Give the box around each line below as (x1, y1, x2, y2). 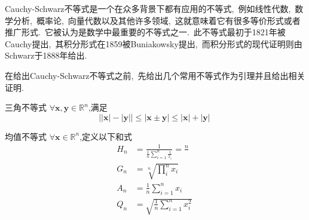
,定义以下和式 (79, 130, 133, 142)
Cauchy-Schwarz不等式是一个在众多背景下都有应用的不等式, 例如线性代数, (5, 2, 291, 14)
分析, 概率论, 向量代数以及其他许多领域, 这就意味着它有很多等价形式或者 (13, 14, 301, 26)
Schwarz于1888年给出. (5, 49, 87, 62)
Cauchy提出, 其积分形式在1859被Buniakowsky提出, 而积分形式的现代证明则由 (5, 37, 302, 50)
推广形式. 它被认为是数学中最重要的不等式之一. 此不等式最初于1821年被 (5, 26, 286, 38)
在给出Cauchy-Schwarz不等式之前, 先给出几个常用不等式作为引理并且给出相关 (5, 69, 305, 81)
